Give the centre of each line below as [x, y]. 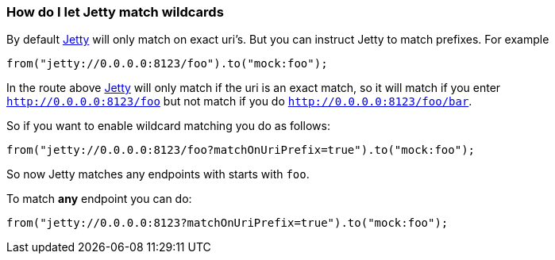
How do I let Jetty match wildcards [115, 12]
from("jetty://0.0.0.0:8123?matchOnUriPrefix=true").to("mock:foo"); [227, 223]
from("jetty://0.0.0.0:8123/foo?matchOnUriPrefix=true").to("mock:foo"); [241, 150]
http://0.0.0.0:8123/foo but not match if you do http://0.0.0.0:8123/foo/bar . [239, 101]
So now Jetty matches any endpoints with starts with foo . [158, 174]
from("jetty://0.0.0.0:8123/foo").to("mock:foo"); [167, 64]
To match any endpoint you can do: [99, 199]
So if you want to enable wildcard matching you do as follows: [168, 126]
